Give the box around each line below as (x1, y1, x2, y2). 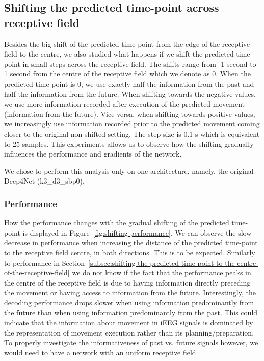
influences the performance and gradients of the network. (4, 148, 182, 159)
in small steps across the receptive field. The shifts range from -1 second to (22, 58, 256, 69)
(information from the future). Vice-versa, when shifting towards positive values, (4, 108, 255, 119)
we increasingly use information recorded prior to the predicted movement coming (4, 118, 260, 129)
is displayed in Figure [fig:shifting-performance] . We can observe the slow (22, 227, 252, 238)
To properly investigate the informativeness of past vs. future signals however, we (4, 337, 258, 348)
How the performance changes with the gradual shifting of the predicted (4, 217, 229, 228)
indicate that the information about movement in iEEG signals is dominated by (4, 317, 253, 328)
